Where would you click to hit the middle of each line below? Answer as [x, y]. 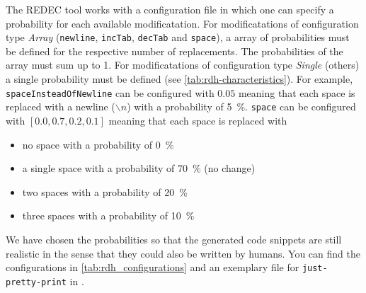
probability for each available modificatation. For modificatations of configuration [182, 23]
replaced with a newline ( [61, 107]
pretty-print [36, 282]
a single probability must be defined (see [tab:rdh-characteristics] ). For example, [179, 79]
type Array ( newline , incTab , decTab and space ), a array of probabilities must [178, 37]
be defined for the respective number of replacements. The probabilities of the [175, 51]
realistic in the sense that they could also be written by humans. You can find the [183, 253]
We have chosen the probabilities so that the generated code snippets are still [174, 239]
